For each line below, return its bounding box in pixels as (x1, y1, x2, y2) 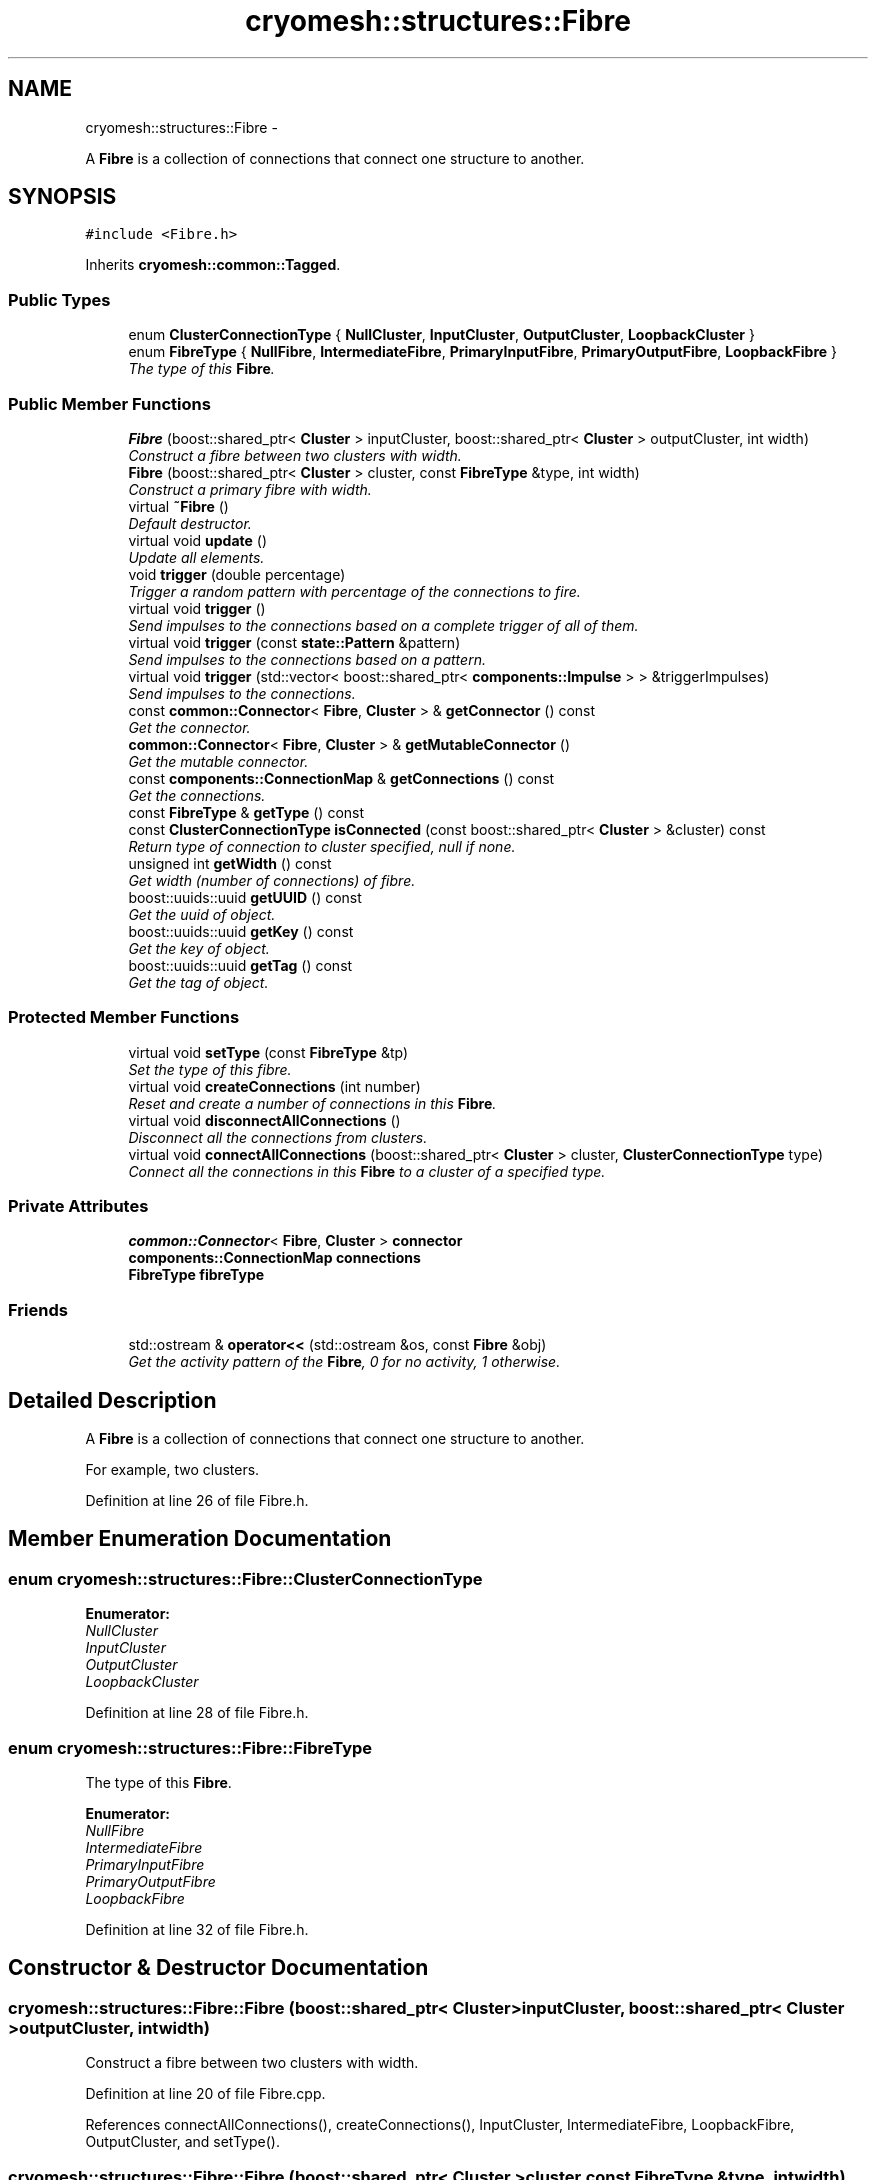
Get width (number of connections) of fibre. (128, 871, 416, 889)
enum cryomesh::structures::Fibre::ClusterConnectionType (8, 1568, 483, 1589)
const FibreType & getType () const (128, 803, 365, 821)
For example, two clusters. (85, 1461, 260, 1479)
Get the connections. (128, 786, 266, 804)
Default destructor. (128, 514, 252, 532)
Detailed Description (8, 1387, 217, 1413)
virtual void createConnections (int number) (128, 1077, 421, 1095)
